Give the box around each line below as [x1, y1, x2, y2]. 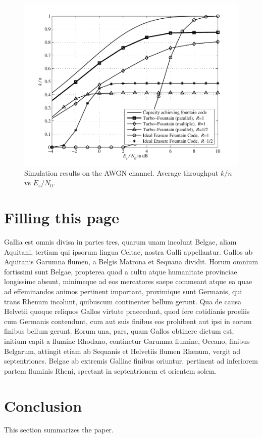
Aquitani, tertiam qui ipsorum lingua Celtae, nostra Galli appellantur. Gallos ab [4, 246, 253, 257]
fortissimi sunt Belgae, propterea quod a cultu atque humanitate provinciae [4, 266, 237, 276]
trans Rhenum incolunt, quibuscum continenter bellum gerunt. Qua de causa [4, 296, 241, 306]
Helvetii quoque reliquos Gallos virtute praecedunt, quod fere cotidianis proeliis [4, 306, 250, 316]
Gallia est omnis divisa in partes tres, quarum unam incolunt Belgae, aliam [4, 236, 237, 247]
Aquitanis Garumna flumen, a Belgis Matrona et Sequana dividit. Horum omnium [4, 256, 258, 267]
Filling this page [4, 207, 119, 228]
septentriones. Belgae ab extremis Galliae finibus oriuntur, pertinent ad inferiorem [4, 355, 258, 366]
